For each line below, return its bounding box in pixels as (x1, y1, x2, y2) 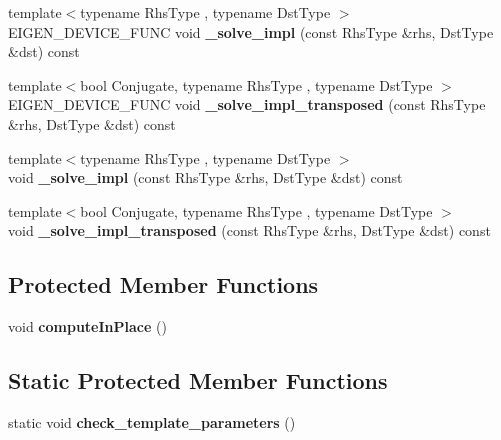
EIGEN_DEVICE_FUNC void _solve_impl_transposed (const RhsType (8, 94, 486, 115)
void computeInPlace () (8, 316, 167, 337)
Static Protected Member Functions (8, 365, 388, 396)
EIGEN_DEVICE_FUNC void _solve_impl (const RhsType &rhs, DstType (8, 21, 494, 42)
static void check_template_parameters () (8, 411, 296, 432)
